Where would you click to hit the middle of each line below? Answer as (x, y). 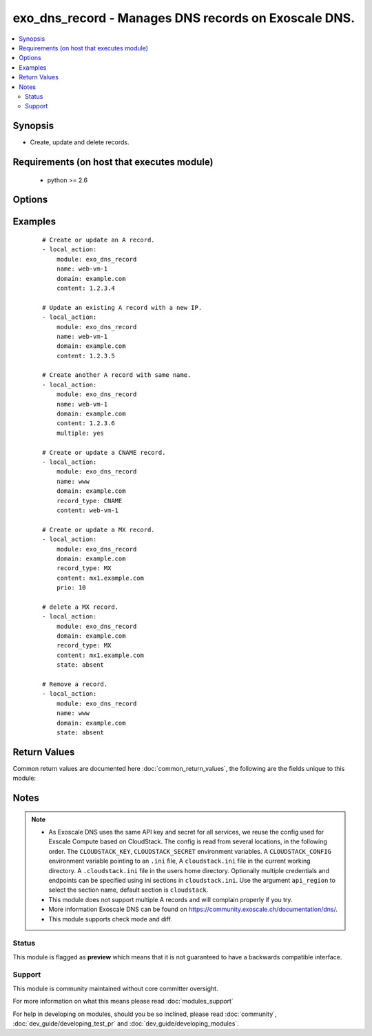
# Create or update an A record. (99, 240)
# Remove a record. (75, 684)
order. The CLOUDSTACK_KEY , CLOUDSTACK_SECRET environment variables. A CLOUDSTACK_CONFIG (190, 851)
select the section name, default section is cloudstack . (128, 890)
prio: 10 (71, 588)
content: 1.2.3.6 (85, 423)
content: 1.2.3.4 (85, 288)
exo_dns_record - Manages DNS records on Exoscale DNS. (184, 18)
